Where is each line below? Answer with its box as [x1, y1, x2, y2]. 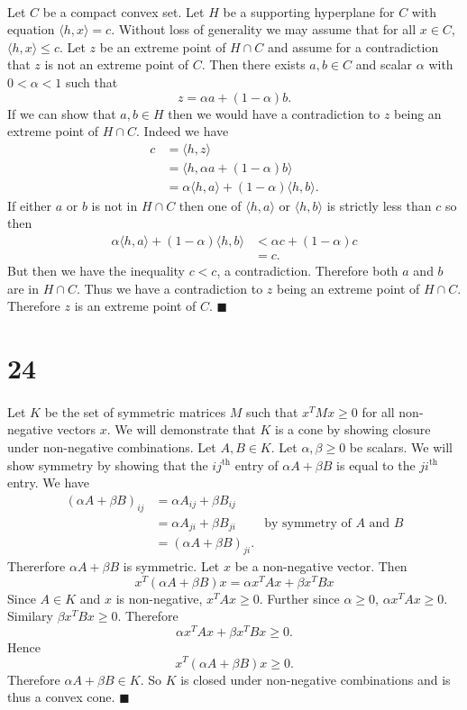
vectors [57, 420, 96, 439]
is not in [91, 196, 138, 214]
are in [7, 278, 40, 297]
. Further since [259, 588, 340, 607]
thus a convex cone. [7, 687, 115, 706]
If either [7, 196, 52, 214]
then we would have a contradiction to [168, 104, 380, 123]
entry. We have [7, 473, 90, 492]
